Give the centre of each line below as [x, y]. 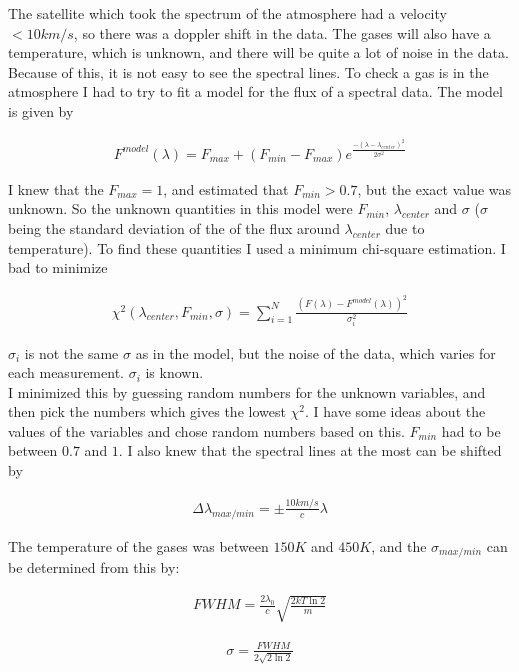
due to [405, 227]
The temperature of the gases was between [138, 545]
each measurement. [66, 372]
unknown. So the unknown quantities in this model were [180, 208]
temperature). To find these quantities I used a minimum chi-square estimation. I [257, 247]
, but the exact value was [434, 188]
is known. [174, 372]
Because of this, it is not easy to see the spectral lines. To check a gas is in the [248, 71]
